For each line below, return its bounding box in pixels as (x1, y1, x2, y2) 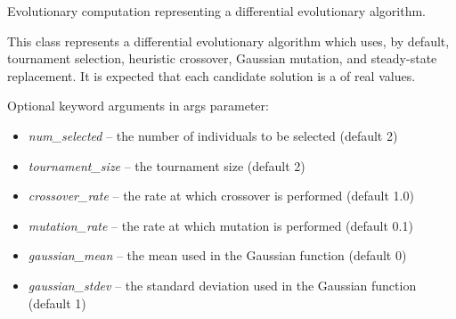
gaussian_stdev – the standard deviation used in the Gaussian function (28, 275, 417, 294)
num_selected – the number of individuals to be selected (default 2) (28, 126, 398, 144)
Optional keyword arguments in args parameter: (7, 96, 269, 115)
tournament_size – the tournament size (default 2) (28, 156, 305, 175)
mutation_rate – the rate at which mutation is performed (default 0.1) (28, 216, 413, 234)
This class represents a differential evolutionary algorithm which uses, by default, (7, 31, 450, 50)
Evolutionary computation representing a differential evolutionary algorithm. (7, 2, 426, 20)
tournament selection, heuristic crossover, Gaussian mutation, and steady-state (7, 49, 437, 68)
